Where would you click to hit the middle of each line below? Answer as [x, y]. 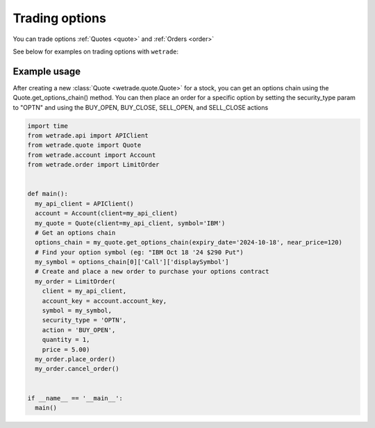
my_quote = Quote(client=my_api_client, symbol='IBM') [130, 223]
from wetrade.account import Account [92, 155]
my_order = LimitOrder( [75, 281]
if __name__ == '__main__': [75, 398]
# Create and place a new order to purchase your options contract [152, 272]
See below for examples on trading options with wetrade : [96, 51]
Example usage [47, 71]
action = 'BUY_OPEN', [79, 330]
